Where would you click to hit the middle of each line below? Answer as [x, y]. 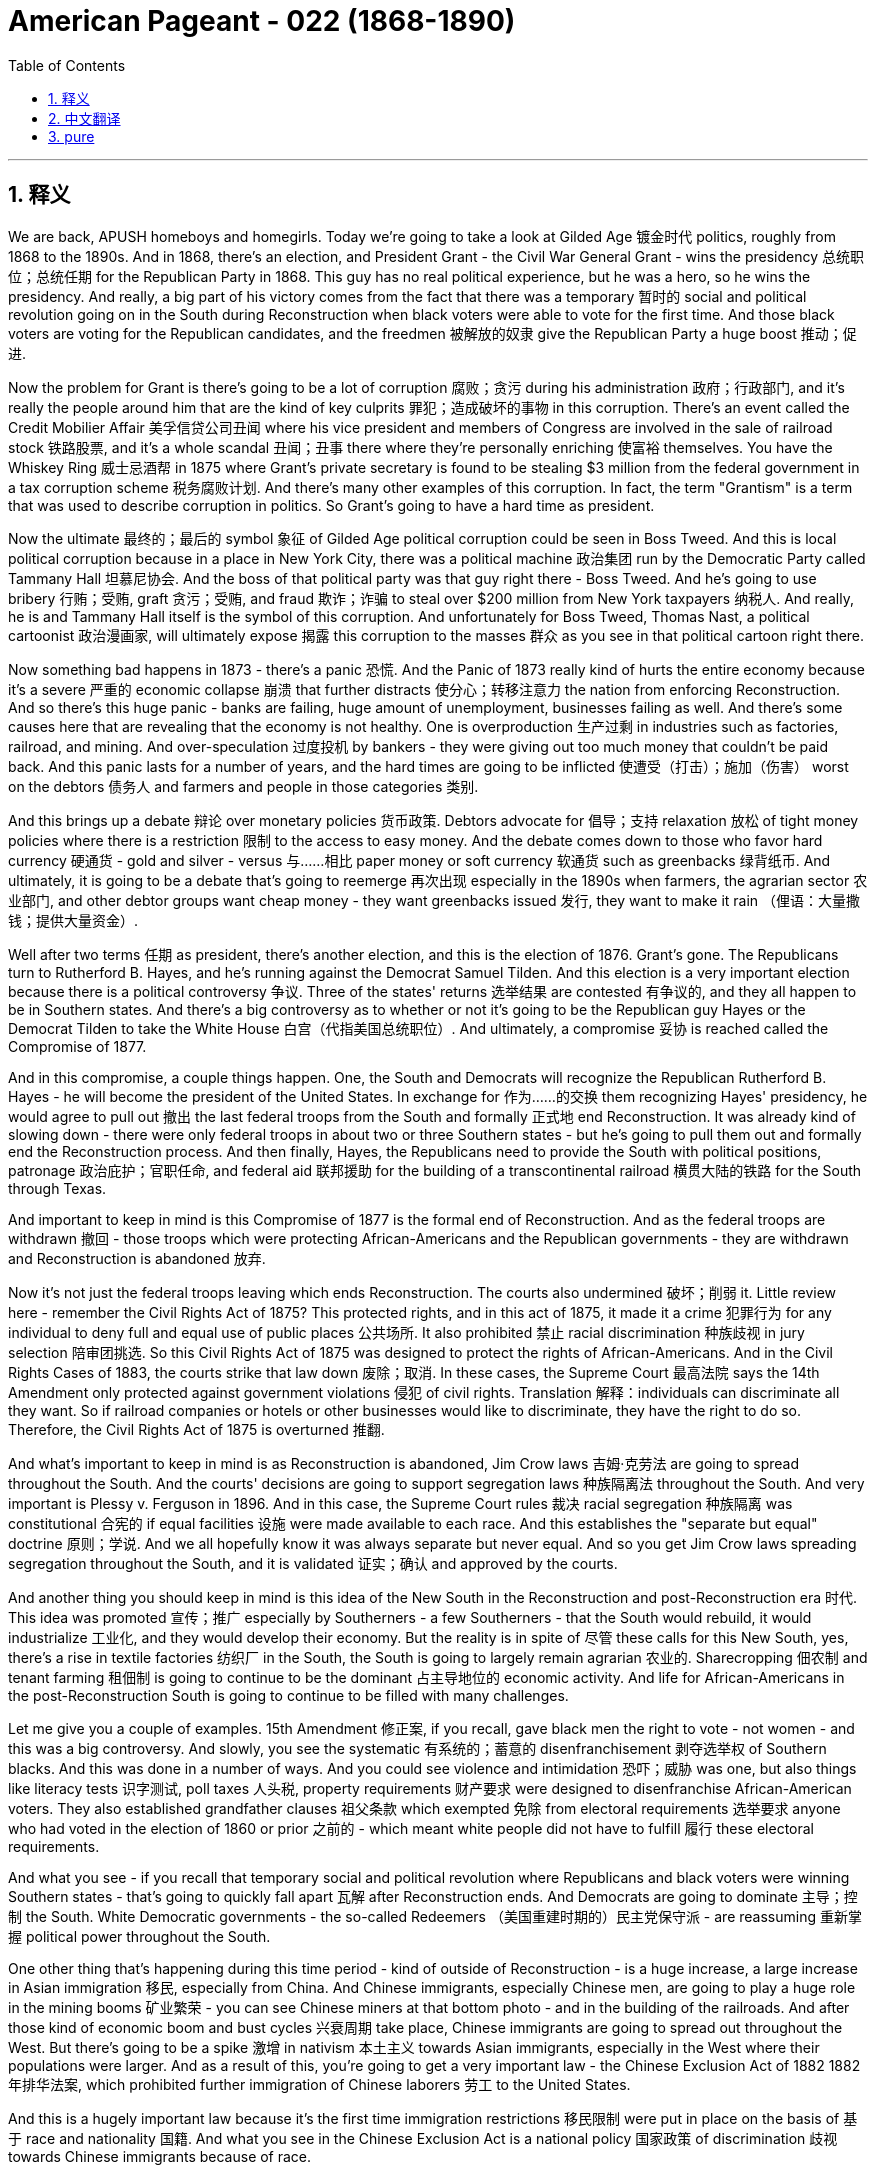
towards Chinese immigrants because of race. [160, 2156]
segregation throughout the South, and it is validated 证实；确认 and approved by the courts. [313, 1563]
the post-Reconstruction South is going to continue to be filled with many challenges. [288, 1695]
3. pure [71, 136]
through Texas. [57, 1188]
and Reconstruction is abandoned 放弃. [137, 1258]
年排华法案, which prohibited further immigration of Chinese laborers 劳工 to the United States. [319, 2084]
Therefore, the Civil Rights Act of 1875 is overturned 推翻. [196, 1429]
